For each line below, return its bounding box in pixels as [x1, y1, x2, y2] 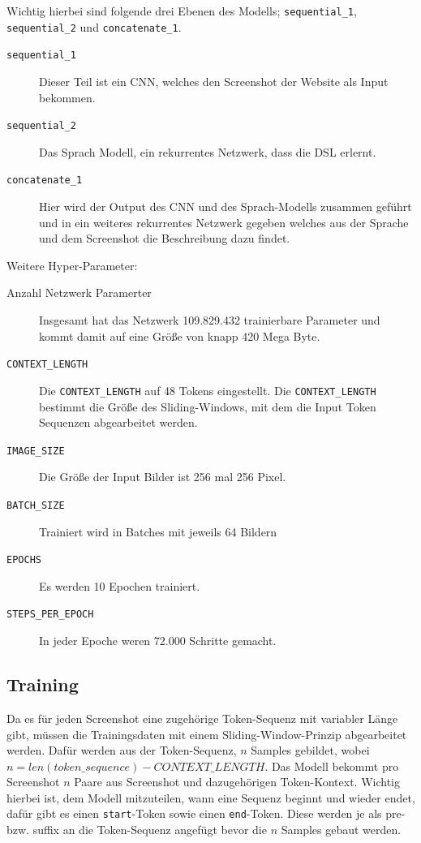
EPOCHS [6, 554, 41, 566]
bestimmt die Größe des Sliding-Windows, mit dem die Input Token [39, 398, 376, 415]
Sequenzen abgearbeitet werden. [39, 414, 198, 431]
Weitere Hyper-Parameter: [6, 256, 138, 273]
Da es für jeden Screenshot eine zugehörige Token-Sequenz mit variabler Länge [6, 709, 398, 726]
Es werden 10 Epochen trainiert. [39, 577, 200, 594]
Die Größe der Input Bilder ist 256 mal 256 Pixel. [39, 468, 286, 485]
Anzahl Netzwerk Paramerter [6, 284, 152, 301]
